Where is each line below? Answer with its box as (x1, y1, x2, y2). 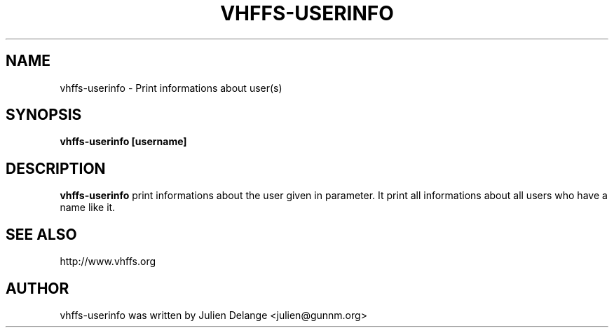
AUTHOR (6, 279, 69, 297)
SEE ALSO (6, 225, 77, 243)
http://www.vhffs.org (60, 255, 156, 268)
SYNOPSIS (6, 106, 82, 124)
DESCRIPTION (6, 159, 106, 177)
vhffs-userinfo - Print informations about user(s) (60, 81, 282, 94)
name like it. (60, 201, 116, 214)
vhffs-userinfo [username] (60, 135, 187, 148)
